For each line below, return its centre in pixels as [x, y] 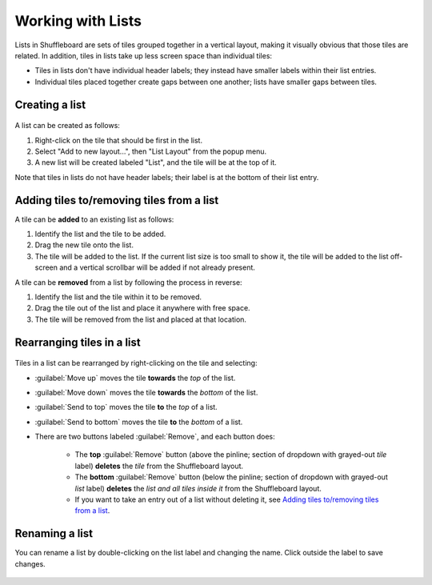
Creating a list [50, 104]
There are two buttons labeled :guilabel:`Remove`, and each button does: [155, 437]
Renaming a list [54, 533]
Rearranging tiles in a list [78, 342]
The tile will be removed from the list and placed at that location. [141, 319]
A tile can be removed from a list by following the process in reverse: [129, 282]
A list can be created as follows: [67, 126]
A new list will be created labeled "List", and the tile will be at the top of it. [156, 162]
